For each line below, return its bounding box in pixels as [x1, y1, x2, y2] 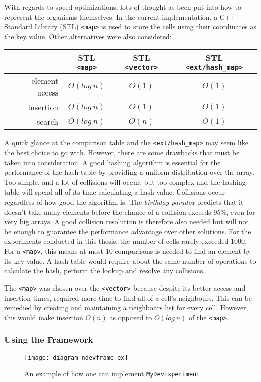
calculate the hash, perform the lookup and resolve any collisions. [4, 265, 205, 276]
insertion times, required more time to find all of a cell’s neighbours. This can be [4, 292, 252, 303]
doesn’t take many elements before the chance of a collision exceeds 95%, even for [4, 206, 255, 217]
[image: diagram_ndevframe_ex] [24, 354, 128, 361]
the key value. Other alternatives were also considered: [4, 31, 172, 41]
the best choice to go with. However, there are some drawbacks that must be [4, 147, 240, 158]
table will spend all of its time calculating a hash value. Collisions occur [4, 186, 225, 197]
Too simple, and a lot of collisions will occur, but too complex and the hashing [4, 176, 246, 187]
